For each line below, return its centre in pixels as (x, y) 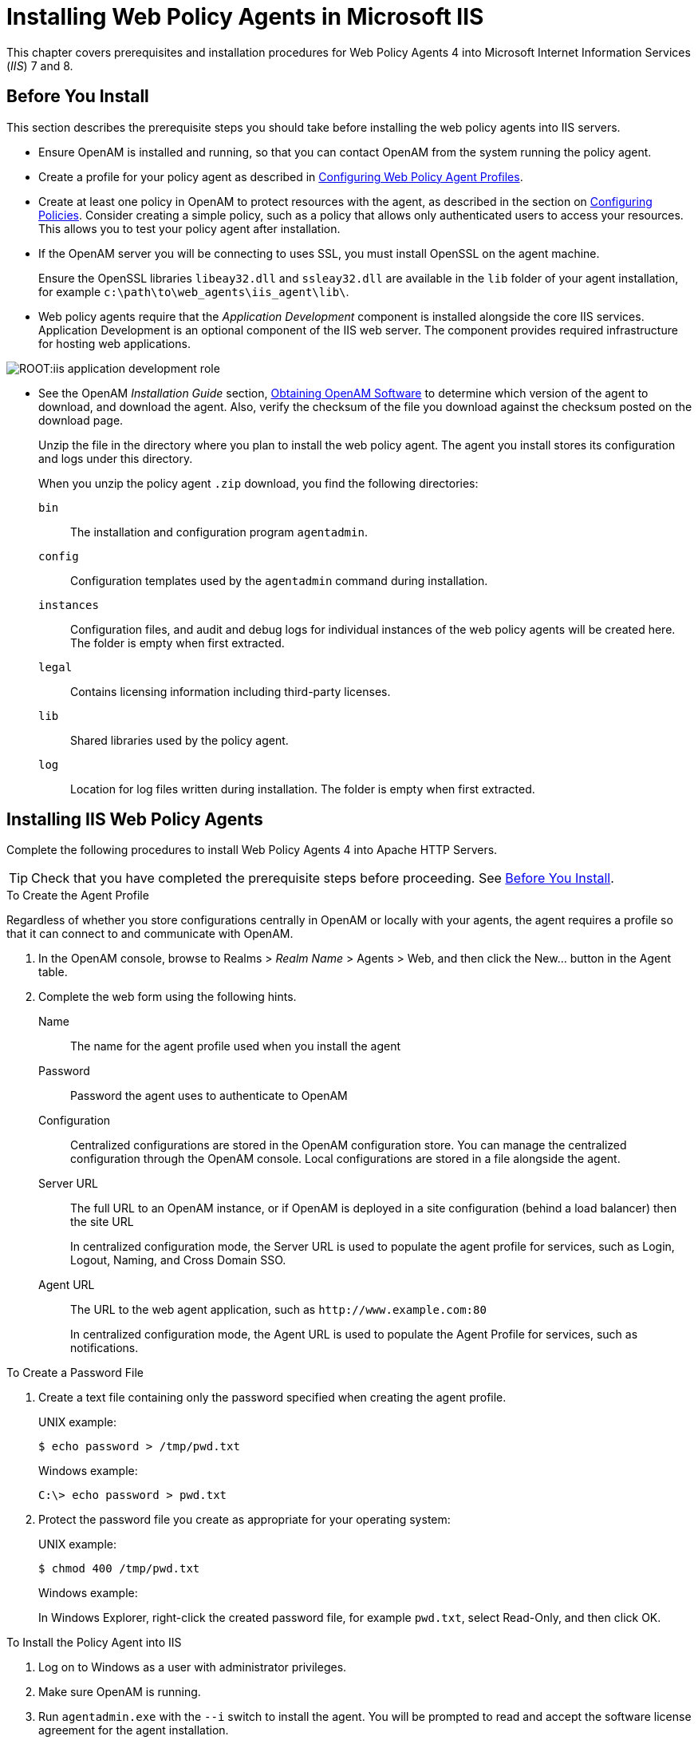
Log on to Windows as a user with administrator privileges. (193, 1667)
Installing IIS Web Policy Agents (135, 820)
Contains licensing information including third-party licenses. (231, 691)
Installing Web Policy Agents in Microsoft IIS (245, 17)
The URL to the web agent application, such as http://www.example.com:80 (278, 1310)
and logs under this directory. (116, 458)
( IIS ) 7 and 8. (40, 65)
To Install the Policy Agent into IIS (94, 1643)
